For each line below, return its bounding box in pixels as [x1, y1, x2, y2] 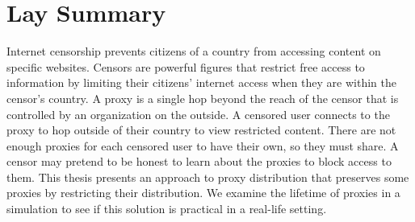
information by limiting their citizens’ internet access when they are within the [6, 74, 396, 91]
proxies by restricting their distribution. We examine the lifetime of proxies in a [6, 184, 400, 201]
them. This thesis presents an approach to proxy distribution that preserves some [6, 168, 409, 185]
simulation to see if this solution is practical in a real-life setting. [6, 200, 327, 217]
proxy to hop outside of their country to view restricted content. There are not [6, 121, 396, 138]
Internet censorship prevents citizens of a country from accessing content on [6, 43, 381, 60]
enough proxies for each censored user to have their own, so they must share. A [6, 137, 399, 154]
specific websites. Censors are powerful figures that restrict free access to [6, 58, 365, 75]
